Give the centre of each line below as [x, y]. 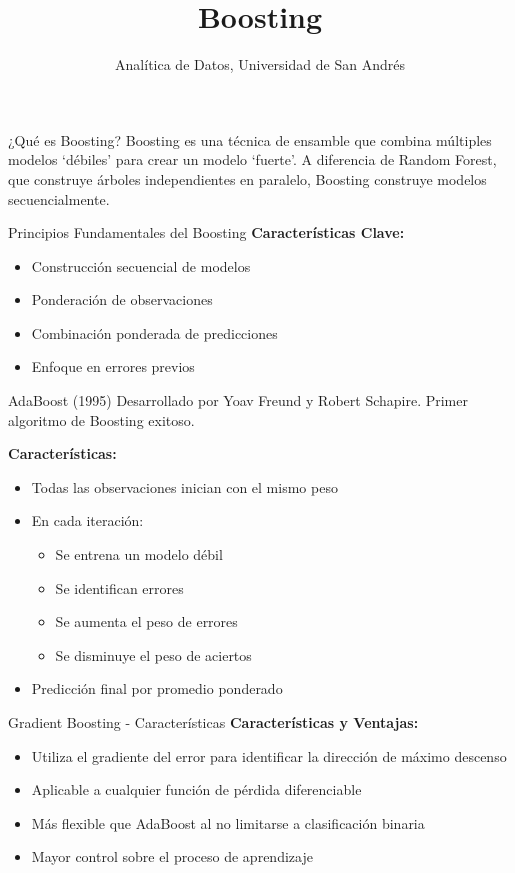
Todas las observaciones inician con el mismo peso [184, 486]
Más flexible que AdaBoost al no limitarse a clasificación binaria [228, 822]
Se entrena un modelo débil [139, 554]
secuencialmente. [59, 198]
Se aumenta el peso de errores [146, 621]
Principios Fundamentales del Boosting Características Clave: [206, 232]
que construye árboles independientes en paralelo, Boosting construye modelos [247, 178]
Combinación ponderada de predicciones [154, 332]
